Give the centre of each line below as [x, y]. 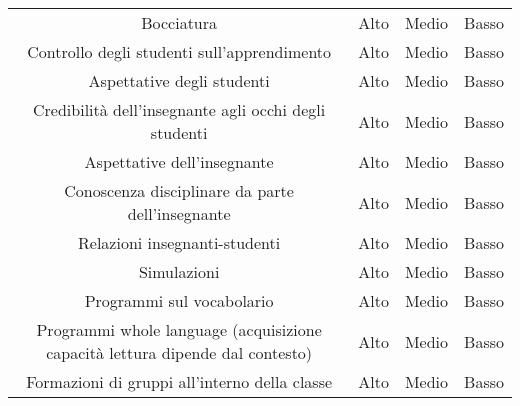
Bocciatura [179, 22]
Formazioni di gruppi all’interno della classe [179, 381]
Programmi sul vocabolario [179, 300]
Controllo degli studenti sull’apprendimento [179, 51]
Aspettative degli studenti [179, 80]
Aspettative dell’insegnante [179, 161]
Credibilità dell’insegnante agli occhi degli [179, 109]
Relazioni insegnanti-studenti [179, 242]
